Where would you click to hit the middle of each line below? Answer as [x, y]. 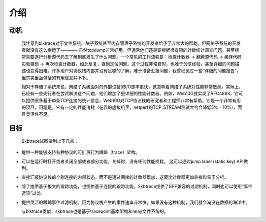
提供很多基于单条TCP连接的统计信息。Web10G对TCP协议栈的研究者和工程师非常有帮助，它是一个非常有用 [133, 100]
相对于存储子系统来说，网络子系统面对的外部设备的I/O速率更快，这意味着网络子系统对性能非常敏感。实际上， [132, 87]
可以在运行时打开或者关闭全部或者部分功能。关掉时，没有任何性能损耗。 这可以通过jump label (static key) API [133, 161]
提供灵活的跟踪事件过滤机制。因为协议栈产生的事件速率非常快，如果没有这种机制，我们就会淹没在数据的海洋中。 [136, 202]
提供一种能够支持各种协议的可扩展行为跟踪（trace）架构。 [81, 152]
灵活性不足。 [38, 114]
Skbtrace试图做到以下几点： [50, 141]
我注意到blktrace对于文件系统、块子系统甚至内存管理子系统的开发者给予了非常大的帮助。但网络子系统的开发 [131, 43]
